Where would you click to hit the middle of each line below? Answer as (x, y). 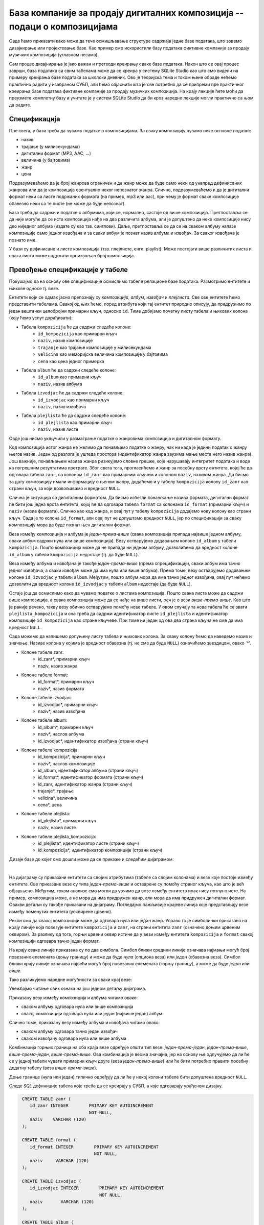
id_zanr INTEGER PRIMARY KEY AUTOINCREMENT (91, 1106)
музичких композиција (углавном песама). (54, 55)
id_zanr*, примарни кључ (64, 659)
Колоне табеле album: (44, 720)
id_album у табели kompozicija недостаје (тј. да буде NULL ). (74, 554)
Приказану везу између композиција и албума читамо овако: (73, 998)
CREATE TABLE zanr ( (47, 1099)
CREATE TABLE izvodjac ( (52, 1181)
